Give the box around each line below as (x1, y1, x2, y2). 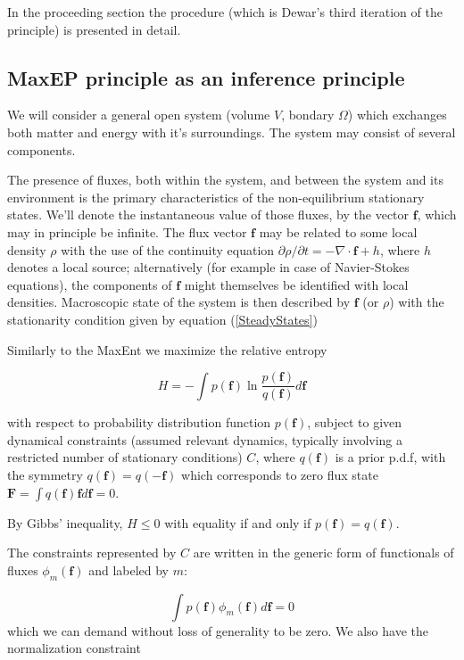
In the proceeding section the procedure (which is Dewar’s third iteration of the (7, 3, 443, 21)
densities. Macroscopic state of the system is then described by (7, 293, 351, 311)
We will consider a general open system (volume (7, 105, 270, 124)
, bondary (281, 105, 335, 124)
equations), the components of (7, 275, 172, 293)
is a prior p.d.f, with (335, 448, 446, 466)
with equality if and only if (164, 513, 311, 532)
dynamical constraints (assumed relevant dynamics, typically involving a (7, 430, 403, 449)
